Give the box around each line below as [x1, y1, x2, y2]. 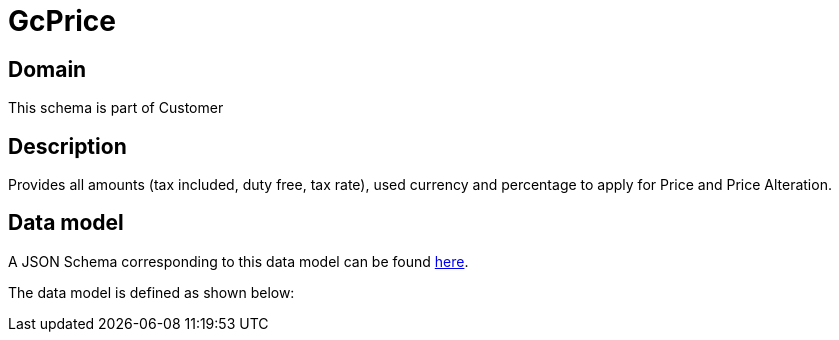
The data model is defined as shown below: [8, 283, 295, 301]
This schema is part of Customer [8, 99, 224, 117]
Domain [8, 56, 87, 82]
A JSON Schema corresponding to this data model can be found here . [8, 252, 469, 270]
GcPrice [8, 4, 116, 38]
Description [8, 133, 127, 159]
